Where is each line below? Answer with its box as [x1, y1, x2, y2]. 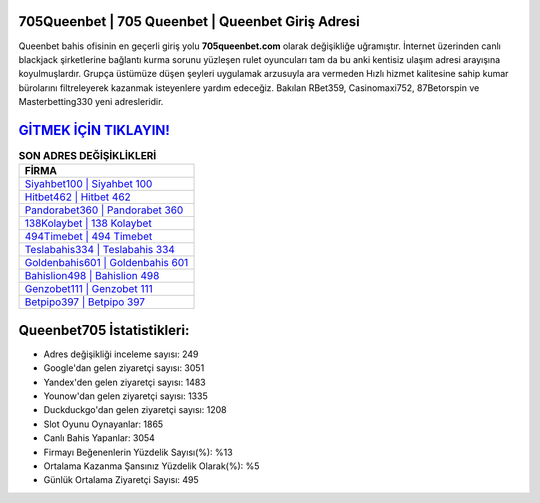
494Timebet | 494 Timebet [24, 230, 153, 244]
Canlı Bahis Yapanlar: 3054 [43, 432, 155, 444]
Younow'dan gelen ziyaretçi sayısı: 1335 [43, 390, 209, 402]
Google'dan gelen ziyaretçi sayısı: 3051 [43, 362, 205, 374]
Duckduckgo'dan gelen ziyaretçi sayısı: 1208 [43, 404, 227, 416]
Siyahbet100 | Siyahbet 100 [24, 177, 153, 191]
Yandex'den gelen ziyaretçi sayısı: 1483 [43, 376, 207, 388]
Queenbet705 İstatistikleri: [18, 321, 190, 339]
